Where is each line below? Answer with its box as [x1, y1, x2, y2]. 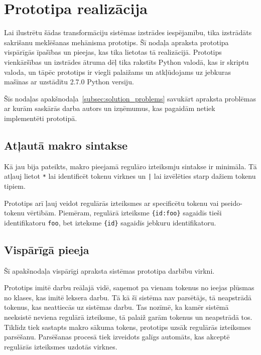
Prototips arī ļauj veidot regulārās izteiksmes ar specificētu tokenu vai [4, 197, 219, 208]
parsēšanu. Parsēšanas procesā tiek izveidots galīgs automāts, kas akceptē [4, 331, 230, 342]
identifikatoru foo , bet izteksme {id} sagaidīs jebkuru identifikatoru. [4, 217, 216, 227]
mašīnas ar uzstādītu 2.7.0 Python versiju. [4, 76, 134, 87]
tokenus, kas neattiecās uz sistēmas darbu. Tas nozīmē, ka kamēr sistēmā [4, 302, 229, 312]
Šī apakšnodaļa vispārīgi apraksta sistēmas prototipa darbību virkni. [4, 265, 215, 276]
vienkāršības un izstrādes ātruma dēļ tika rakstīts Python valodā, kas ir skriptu [4, 56, 249, 67]
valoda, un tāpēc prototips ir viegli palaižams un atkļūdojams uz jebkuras [4, 66, 231, 77]
